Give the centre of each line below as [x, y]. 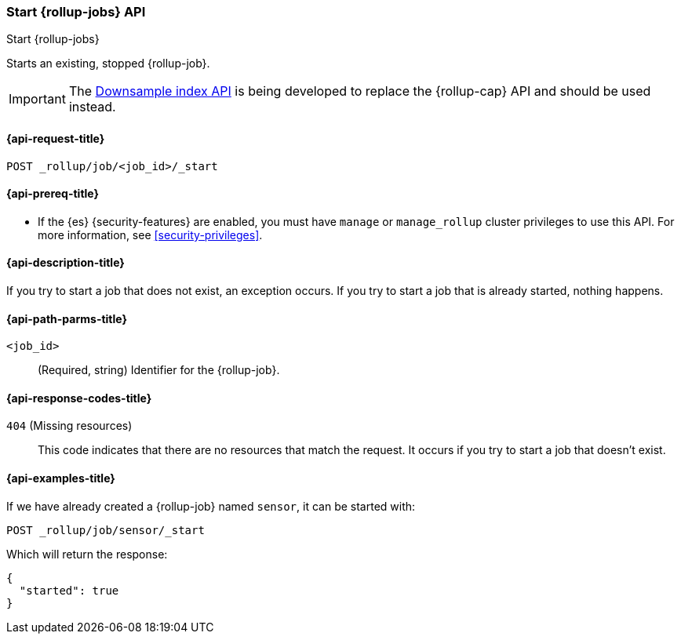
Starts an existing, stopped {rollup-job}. [108, 64]
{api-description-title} [66, 263]
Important [37, 99]
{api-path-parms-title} [67, 318]
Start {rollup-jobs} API [76, 12]
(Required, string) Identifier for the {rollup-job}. [159, 370]
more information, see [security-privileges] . [150, 235]
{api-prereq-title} [53, 194]
